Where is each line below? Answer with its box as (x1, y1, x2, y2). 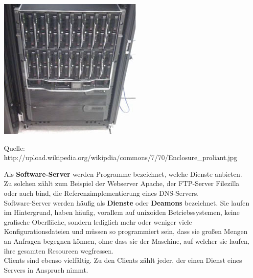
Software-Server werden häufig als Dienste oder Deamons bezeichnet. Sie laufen (4, 197, 250, 208)
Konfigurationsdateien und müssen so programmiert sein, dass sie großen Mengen (4, 226, 248, 236)
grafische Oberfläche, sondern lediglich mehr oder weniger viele (4, 216, 192, 227)
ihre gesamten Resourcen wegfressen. (4, 245, 114, 255)
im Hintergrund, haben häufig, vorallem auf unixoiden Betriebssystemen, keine (4, 207, 240, 217)
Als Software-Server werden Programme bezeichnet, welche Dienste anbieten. (4, 168, 242, 179)
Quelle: (4, 142, 25, 153)
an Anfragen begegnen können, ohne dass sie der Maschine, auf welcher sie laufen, (4, 235, 250, 246)
